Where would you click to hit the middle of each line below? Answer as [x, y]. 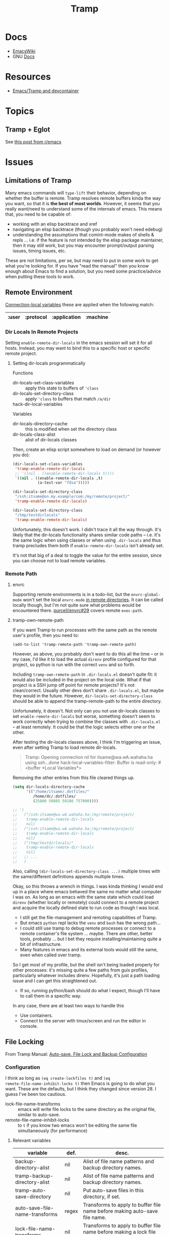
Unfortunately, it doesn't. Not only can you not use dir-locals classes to [86, 710]
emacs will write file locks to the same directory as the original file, [87, 1110]
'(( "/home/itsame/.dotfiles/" [58, 792]
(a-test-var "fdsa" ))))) [63, 483]
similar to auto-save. [39, 1115]
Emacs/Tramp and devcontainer [46, 91]
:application [66, 317]
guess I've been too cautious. [36, 1094]
